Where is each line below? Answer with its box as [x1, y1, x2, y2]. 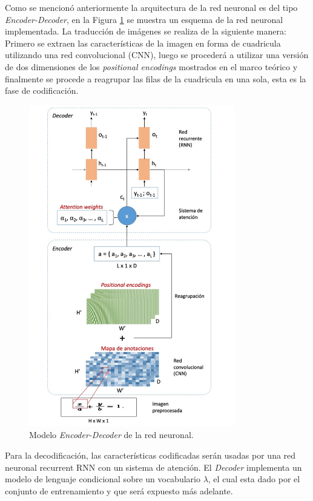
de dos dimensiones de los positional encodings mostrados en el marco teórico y [5, 60, 298, 73]
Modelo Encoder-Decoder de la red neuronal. [29, 428, 194, 441]
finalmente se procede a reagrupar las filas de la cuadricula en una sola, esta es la [5, 72, 306, 85]
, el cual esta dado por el [208, 473, 300, 485]
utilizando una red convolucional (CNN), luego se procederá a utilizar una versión [5, 48, 309, 61]
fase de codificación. [5, 84, 79, 97]
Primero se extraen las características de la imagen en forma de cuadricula [5, 36, 281, 49]
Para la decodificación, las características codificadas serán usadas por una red [5, 449, 296, 462]
